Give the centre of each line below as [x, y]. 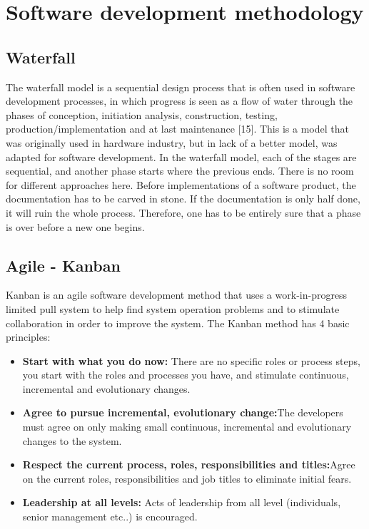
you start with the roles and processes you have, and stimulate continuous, [186, 375]
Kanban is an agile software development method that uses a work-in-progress [177, 295]
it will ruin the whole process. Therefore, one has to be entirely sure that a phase [183, 212]
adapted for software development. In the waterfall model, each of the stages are [181, 156]
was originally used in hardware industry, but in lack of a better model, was [172, 142]
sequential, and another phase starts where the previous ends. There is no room [180, 171]
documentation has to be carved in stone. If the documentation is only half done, [183, 199]
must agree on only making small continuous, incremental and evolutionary [187, 427]
